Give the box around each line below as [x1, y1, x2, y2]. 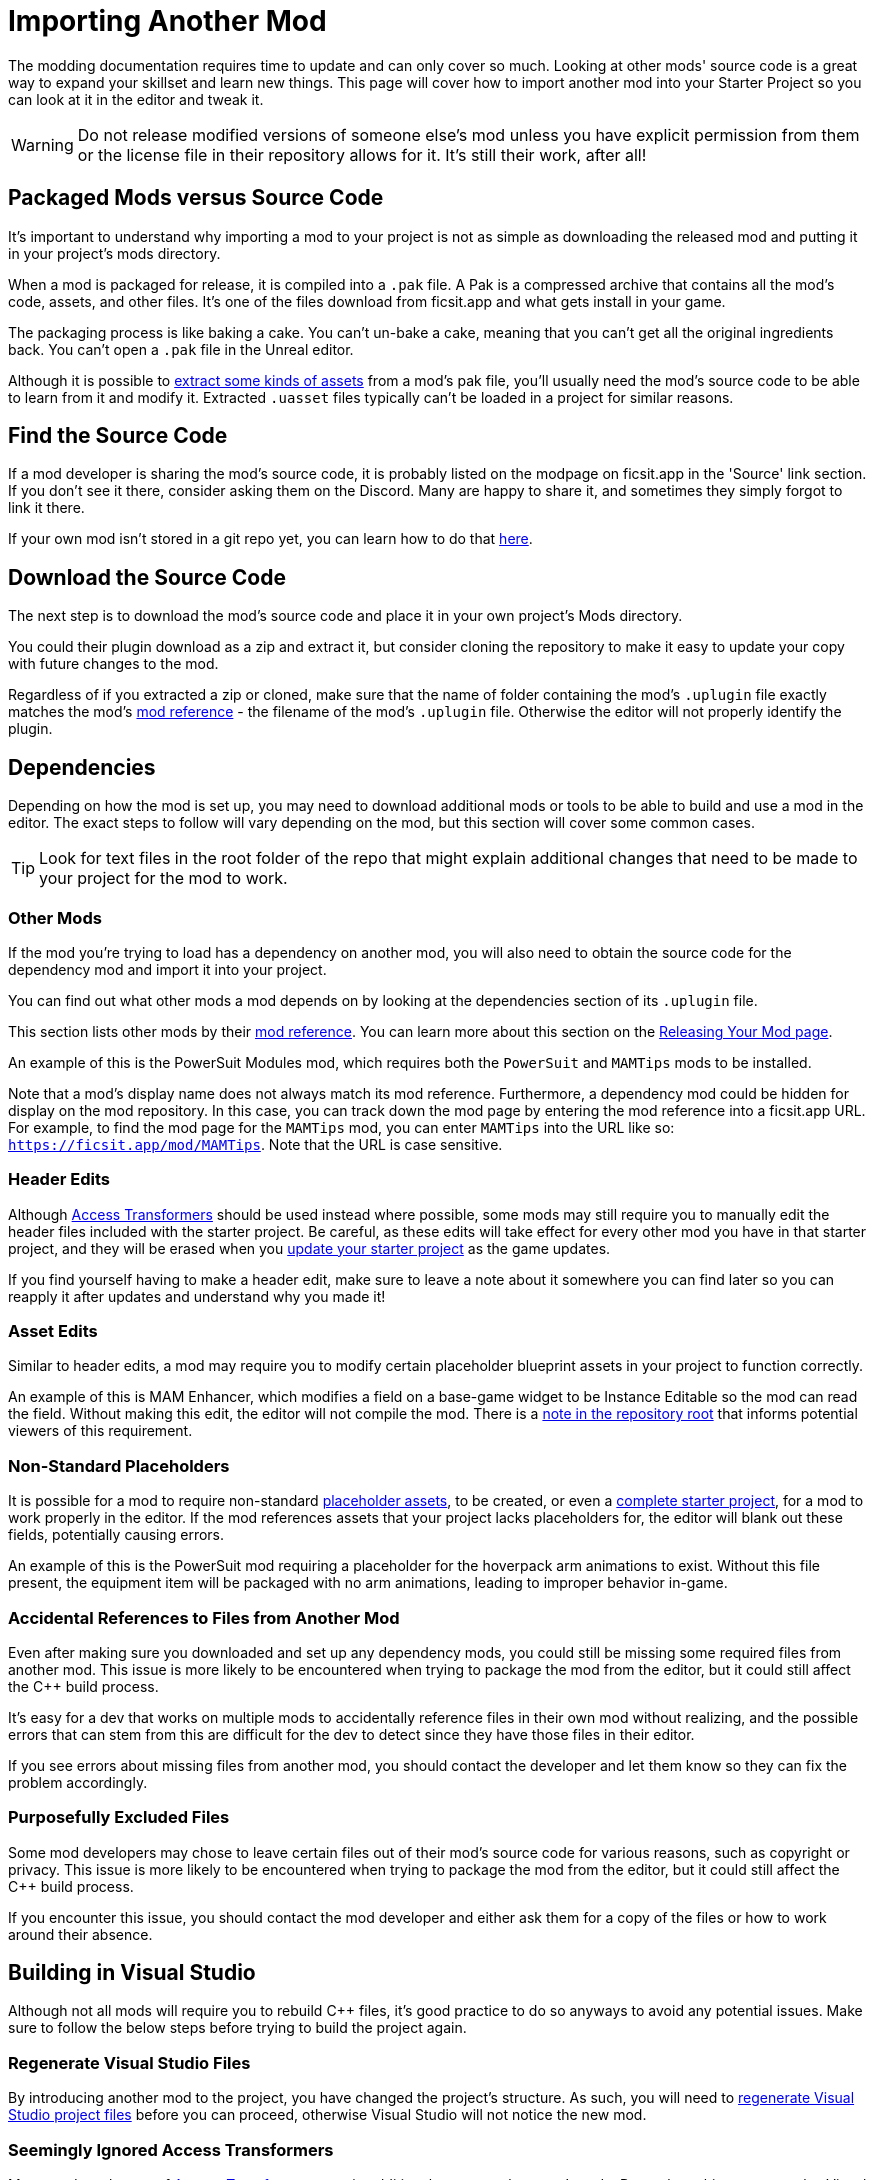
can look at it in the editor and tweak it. [8, 90, 264, 108]
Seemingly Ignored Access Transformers [8, 2139, 334, 2160]
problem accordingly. [8, 1773, 148, 1791]
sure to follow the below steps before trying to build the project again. [8, 2019, 467, 2037]
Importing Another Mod [8, 4, 327, 38]
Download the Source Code [8, 564, 286, 590]
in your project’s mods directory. [8, 244, 221, 262]
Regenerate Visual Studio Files [8, 2052, 251, 2073]
